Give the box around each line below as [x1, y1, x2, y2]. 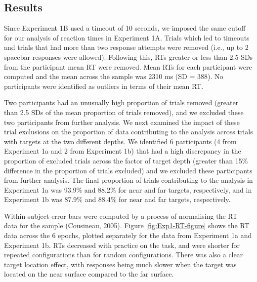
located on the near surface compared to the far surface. [4, 269, 174, 279]
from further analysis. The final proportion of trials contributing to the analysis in [4, 175, 253, 185]
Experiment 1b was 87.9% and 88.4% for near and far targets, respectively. [4, 194, 231, 204]
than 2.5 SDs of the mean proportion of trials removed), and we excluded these [4, 107, 244, 117]
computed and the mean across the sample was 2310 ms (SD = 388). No [4, 71, 223, 81]
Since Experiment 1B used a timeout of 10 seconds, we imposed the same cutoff [4, 23, 246, 33]
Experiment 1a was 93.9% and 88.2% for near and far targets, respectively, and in [4, 184, 252, 195]
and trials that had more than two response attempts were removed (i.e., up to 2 [4, 42, 249, 52]
